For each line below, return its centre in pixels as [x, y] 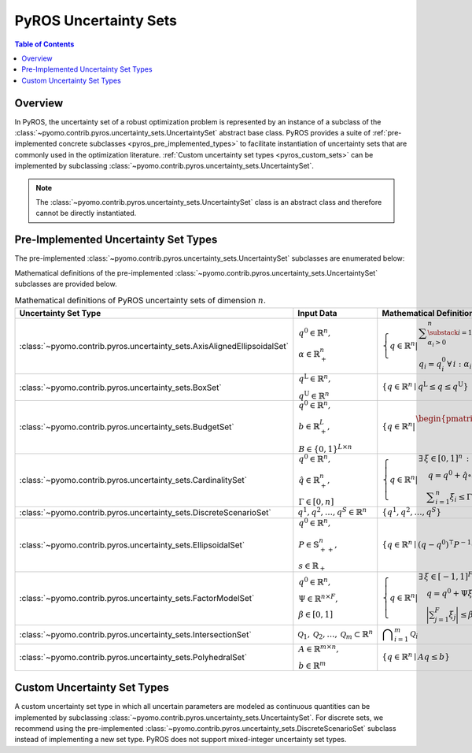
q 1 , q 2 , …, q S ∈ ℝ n [332, 511]
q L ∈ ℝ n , [315, 378]
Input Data [317, 313]
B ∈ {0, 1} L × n [326, 448]
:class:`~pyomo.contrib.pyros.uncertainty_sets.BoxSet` [120, 388]
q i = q [430, 364]
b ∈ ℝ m [312, 665]
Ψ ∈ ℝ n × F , [318, 598]
